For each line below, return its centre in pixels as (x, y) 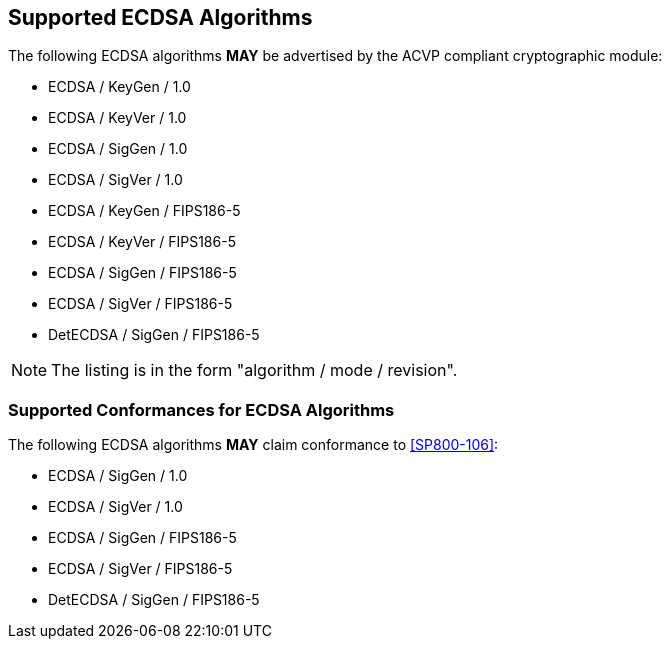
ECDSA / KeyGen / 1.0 (119, 87)
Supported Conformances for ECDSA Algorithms (201, 409)
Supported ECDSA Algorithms (160, 17)
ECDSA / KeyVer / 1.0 (117, 118)
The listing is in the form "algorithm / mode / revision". (254, 370)
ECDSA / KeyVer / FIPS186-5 (142, 242)
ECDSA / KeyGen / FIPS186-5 (144, 211)
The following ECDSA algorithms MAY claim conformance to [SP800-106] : (253, 445)
